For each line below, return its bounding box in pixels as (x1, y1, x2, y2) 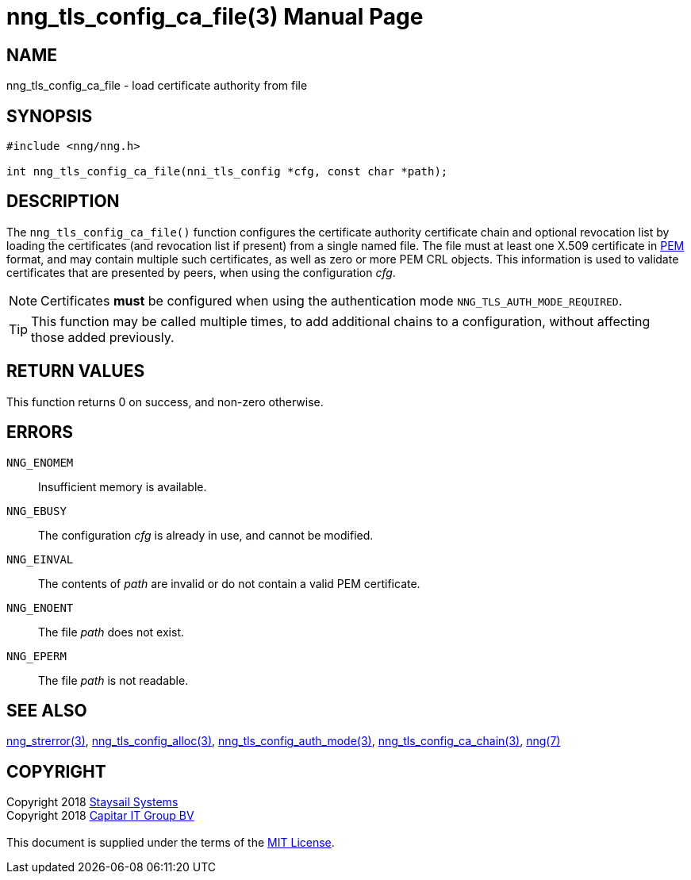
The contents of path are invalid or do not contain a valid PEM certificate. (38, 576, 420, 590)
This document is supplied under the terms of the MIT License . (6, 836, 335, 850)
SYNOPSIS (6, 106, 93, 126)
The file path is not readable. (38, 673, 189, 687)
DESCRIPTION (6, 191, 120, 212)
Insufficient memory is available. (38, 479, 207, 494)
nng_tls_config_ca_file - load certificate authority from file (6, 79, 308, 93)
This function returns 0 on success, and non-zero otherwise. (6, 394, 324, 409)
